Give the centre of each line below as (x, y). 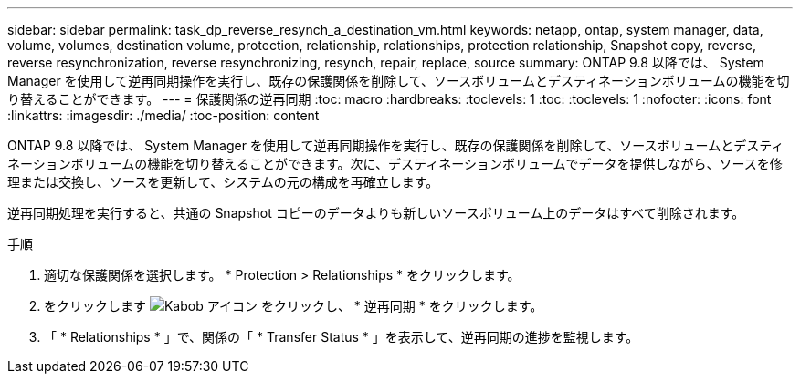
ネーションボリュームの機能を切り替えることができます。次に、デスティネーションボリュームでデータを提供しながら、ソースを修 (395, 164)
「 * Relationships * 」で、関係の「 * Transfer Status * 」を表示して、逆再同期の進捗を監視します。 (342, 337)
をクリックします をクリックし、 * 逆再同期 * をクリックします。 (294, 306)
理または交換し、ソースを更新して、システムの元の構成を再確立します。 (223, 182)
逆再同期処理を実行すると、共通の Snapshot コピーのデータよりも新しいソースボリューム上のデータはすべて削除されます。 (376, 213)
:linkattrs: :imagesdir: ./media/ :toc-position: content (163, 115)
